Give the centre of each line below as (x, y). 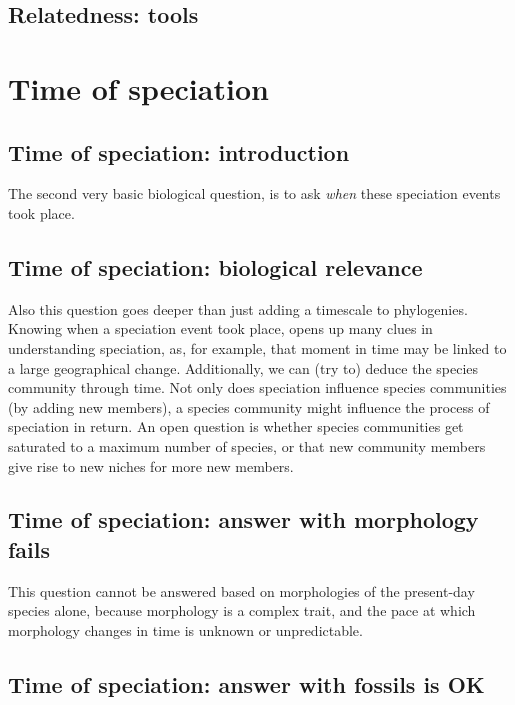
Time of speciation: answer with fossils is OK (246, 683)
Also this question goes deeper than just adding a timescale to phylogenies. (238, 308)
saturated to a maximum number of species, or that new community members (247, 445)
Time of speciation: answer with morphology (243, 519)
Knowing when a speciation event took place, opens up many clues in (220, 328)
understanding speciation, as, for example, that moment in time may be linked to (257, 347)
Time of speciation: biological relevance (215, 266)
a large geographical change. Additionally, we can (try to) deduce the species (243, 367)
